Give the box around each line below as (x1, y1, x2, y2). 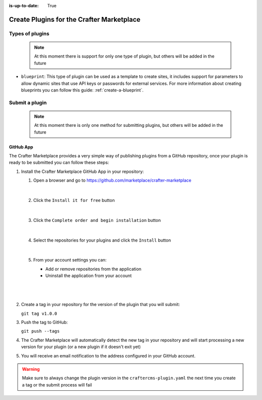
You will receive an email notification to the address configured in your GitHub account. (21, 353, 196, 358)
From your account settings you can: (33, 257, 107, 263)
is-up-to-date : (9, 3, 39, 8)
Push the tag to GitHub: (21, 320, 68, 325)
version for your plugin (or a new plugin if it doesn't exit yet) (21, 344, 141, 350)
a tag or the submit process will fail (22, 382, 92, 387)
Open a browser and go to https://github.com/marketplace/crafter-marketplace (33, 177, 192, 184)
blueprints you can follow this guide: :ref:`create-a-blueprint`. (21, 87, 144, 93)
